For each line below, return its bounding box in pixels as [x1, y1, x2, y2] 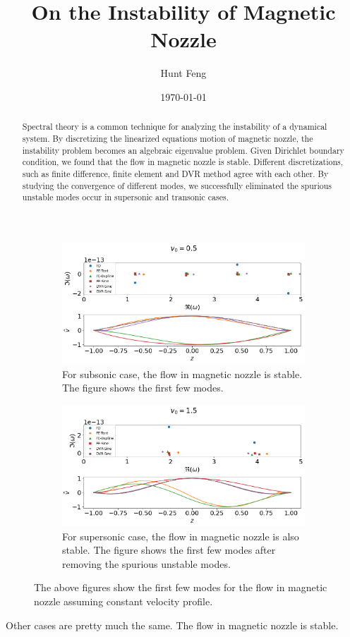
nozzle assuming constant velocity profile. [34, 593, 213, 608]
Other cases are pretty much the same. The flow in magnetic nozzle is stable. [6, 617, 339, 632]
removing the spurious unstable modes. [62, 556, 231, 571]
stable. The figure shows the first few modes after [62, 542, 276, 557]
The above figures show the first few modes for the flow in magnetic [34, 580, 327, 595]
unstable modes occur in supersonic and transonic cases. [22, 191, 229, 203]
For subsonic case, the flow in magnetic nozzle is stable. [62, 366, 303, 381]
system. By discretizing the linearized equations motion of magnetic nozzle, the [22, 132, 313, 144]
